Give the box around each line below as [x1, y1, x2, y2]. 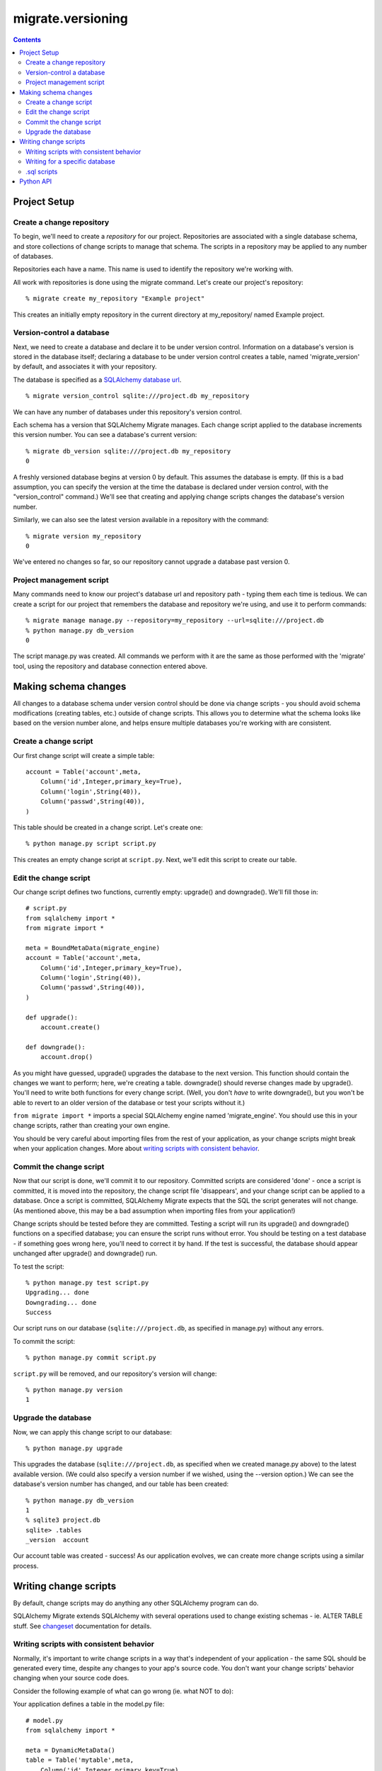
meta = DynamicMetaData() [25, 1746, 116, 1754]
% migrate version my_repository [25, 532, 141, 540]
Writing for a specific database [25, 157, 116, 166]
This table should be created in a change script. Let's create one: [13, 822, 203, 832]
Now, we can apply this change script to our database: [13, 1427, 173, 1436]
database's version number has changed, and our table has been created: [13, 1480, 229, 1488]
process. [13, 1561, 39, 1570]
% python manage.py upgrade [25, 1444, 123, 1452]
